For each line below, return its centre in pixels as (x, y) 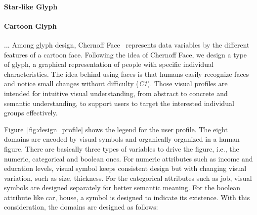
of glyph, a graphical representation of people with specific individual (109, 64)
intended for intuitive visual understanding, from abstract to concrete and (116, 93)
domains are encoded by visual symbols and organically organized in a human (122, 139)
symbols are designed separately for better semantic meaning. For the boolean (122, 188)
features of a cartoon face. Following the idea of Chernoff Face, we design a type (126, 54)
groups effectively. (31, 113)
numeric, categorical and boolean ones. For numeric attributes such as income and (128, 158)
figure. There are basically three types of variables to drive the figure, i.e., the (122, 148)
